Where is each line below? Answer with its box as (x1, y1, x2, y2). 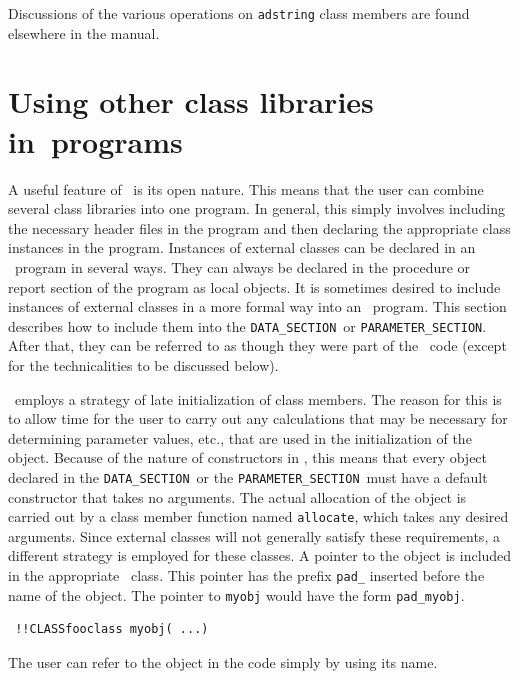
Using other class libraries (8, 81, 374, 122)
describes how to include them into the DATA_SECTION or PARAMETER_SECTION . (8, 315, 487, 336)
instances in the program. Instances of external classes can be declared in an (8, 237, 476, 258)
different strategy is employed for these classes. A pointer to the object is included (8, 545, 512, 566)
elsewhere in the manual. (8, 22, 160, 43)
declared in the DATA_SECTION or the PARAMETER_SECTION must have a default (8, 466, 488, 487)
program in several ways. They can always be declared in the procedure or (14, 256, 471, 277)
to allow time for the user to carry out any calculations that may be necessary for (8, 408, 508, 429)
